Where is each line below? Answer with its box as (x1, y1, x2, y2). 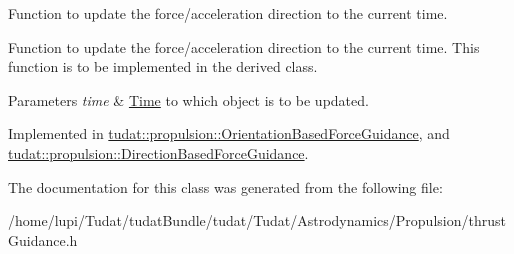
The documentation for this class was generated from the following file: (8, 176, 443, 197)
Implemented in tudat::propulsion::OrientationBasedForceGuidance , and (8, 123, 450, 144)
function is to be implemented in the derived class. (8, 56, 318, 77)
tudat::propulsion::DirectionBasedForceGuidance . (8, 142, 309, 163)
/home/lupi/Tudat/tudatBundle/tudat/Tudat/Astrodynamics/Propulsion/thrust (8, 210, 506, 231)
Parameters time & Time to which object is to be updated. (8, 89, 369, 110)
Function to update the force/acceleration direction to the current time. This (8, 36, 480, 57)
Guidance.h (8, 229, 78, 250)
